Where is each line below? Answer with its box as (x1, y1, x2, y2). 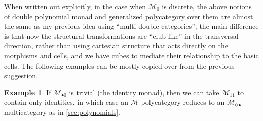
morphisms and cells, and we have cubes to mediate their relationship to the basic (4, 50, 259, 60)
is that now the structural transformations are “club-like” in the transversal (4, 30, 239, 41)
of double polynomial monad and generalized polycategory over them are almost (4, 11, 253, 21)
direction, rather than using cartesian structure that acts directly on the (4, 40, 228, 51)
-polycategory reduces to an (138, 97, 225, 107)
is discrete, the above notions (162, 1, 252, 11)
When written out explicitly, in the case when (4, 1, 146, 11)
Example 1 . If (4, 87, 51, 97)
